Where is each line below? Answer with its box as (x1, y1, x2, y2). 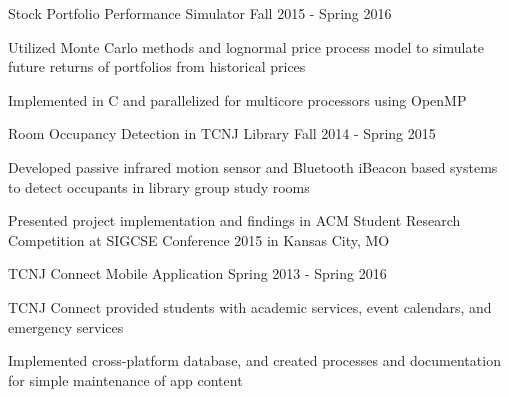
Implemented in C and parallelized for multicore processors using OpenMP (8, 89, 467, 110)
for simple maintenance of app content (8, 369, 243, 390)
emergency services (8, 316, 124, 337)
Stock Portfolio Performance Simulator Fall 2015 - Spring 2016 (8, 3, 392, 23)
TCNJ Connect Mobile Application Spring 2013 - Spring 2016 (8, 263, 387, 284)
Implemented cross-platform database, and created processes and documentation (8, 350, 501, 371)
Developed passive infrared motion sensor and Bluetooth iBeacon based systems (8, 156, 498, 177)
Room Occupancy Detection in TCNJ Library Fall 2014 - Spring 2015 (8, 123, 436, 144)
